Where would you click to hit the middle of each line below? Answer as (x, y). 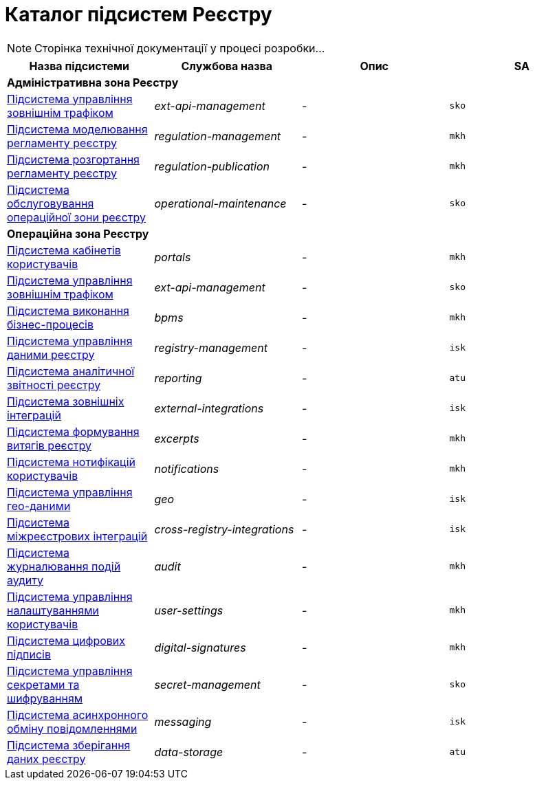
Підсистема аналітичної (71, 371)
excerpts (177, 438)
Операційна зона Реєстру (78, 233)
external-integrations (209, 408)
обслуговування (51, 203)
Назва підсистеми (79, 66)
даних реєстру (46, 759)
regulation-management (218, 136)
